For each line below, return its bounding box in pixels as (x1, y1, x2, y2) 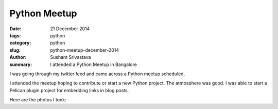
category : (9, 40, 31, 46)
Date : (9, 26, 22, 32)
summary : (9, 61, 32, 68)
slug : (9, 47, 21, 53)
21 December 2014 (50, 26, 90, 32)
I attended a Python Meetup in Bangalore (50, 61, 137, 68)
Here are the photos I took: (9, 97, 66, 103)
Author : (9, 54, 27, 60)
